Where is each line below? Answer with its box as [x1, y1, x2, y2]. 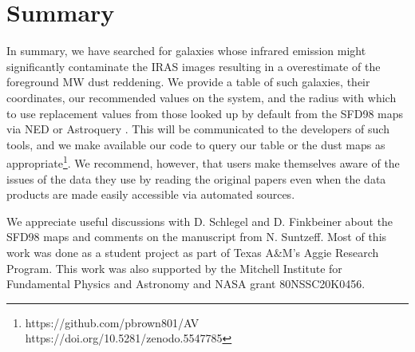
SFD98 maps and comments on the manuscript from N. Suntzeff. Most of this [6, 228, 387, 245]
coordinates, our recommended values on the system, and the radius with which [6, 89, 397, 105]
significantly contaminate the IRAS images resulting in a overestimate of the [6, 57, 381, 74]
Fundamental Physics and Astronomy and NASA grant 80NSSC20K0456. [6, 275, 366, 292]
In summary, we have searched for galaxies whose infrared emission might [6, 42, 366, 59]
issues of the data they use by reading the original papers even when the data [6, 170, 386, 187]
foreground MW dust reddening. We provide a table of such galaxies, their [6, 73, 370, 90]
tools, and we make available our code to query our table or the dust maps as [6, 136, 385, 152]
